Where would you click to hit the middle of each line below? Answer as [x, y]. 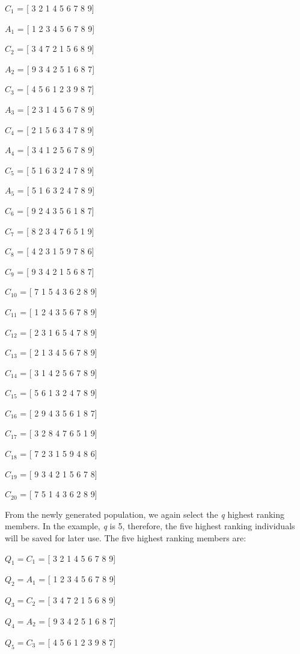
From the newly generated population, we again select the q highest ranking [145, 514]
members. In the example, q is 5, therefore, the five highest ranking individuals [150, 526]
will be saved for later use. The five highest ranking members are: [126, 538]
